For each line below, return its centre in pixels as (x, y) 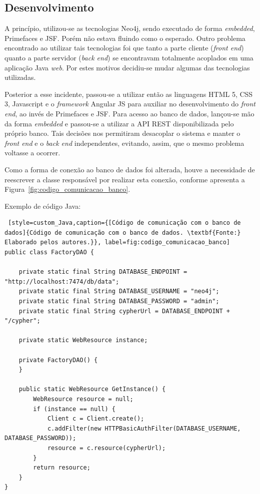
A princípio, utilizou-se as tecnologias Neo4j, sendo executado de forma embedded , (130, 28)
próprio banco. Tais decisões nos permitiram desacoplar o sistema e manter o (122, 133)
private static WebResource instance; (83, 340)
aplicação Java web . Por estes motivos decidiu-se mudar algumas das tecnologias (127, 67)
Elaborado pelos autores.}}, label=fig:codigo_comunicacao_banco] (117, 243)
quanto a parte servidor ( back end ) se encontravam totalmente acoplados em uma (129, 57)
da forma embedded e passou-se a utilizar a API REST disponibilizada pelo (119, 123)
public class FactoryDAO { (49, 252)
